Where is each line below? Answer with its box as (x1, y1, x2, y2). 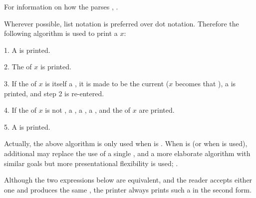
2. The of (4, 61, 32, 72)
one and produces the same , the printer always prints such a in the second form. (4, 184, 252, 195)
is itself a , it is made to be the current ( (45, 78, 169, 88)
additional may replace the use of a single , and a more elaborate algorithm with (4, 148, 251, 158)
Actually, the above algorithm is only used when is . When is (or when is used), (4, 138, 248, 149)
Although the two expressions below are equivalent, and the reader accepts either (4, 175, 253, 185)
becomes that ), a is (175, 78, 236, 88)
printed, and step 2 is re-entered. (4, 88, 104, 98)
